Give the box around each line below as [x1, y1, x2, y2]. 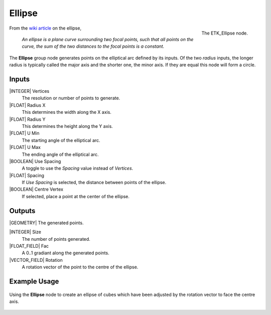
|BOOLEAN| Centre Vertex [9, 186, 64, 193]
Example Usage [9, 277, 59, 285]
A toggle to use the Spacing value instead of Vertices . [22, 166, 133, 172]
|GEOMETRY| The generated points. [9, 220, 84, 226]
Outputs [9, 206, 36, 215]
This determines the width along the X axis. [22, 109, 111, 115]
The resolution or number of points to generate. [22, 95, 120, 101]
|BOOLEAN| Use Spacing [9, 158, 61, 164]
